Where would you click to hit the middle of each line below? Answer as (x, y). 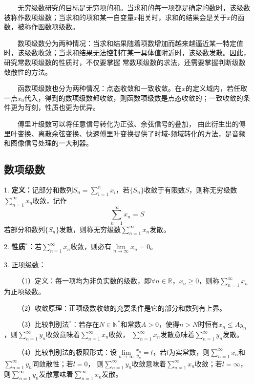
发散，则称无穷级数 (90, 229)
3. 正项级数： (25, 264)
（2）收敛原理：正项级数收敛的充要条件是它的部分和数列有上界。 (122, 308)
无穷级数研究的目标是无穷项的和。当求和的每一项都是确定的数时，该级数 (134, 7)
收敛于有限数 (164, 189)
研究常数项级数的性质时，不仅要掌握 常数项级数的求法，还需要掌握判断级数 (125, 62)
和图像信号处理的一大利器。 (48, 143)
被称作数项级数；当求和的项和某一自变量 (69, 17)
